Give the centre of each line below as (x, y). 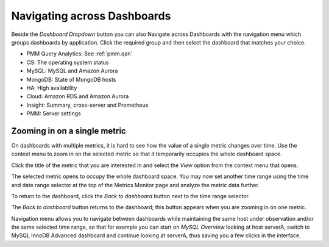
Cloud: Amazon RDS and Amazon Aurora (78, 96)
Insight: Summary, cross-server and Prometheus (87, 105)
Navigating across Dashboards (91, 16)
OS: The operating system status (68, 62)
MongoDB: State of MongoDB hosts (71, 79)
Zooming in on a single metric (69, 131)
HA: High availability (52, 88)
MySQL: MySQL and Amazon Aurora (72, 71)
